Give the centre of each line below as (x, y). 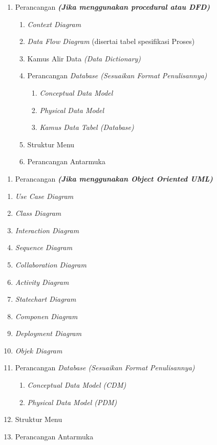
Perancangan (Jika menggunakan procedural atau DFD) (113, 7)
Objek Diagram (39, 350)
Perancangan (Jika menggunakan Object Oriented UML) (114, 178)
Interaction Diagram (47, 230)
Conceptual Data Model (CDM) (77, 385)
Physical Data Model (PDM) (72, 402)
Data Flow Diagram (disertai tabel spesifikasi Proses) (111, 41)
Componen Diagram (46, 316)
